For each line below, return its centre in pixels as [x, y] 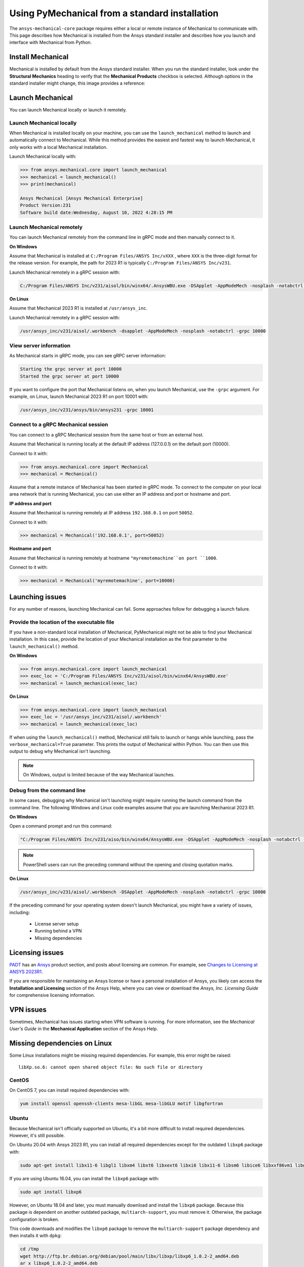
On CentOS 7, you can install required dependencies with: [70, 1090]
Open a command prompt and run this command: [61, 826]
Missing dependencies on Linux [61, 1043]
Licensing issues [36, 953]
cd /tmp [29, 1249]
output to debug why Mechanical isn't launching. [60, 751]
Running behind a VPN [58, 931]
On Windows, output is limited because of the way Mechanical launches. [99, 775]
